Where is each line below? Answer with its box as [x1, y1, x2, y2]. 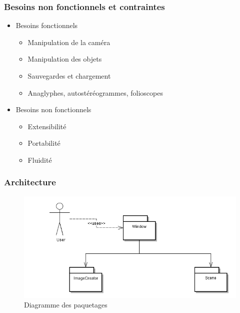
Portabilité [27, 138, 60, 148]
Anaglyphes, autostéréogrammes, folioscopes [27, 87, 163, 98]
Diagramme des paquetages [24, 299, 107, 310]
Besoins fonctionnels [15, 20, 78, 31]
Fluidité [27, 154, 52, 165]
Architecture [4, 176, 56, 188]
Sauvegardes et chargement [27, 71, 111, 81]
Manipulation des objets [27, 54, 102, 64]
